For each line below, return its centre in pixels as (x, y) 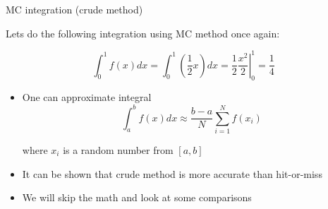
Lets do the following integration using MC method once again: (143, 33)
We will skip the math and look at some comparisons (137, 197)
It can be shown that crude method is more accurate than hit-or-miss (172, 173)
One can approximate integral (87, 97)
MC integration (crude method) (74, 9)
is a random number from (118, 149)
